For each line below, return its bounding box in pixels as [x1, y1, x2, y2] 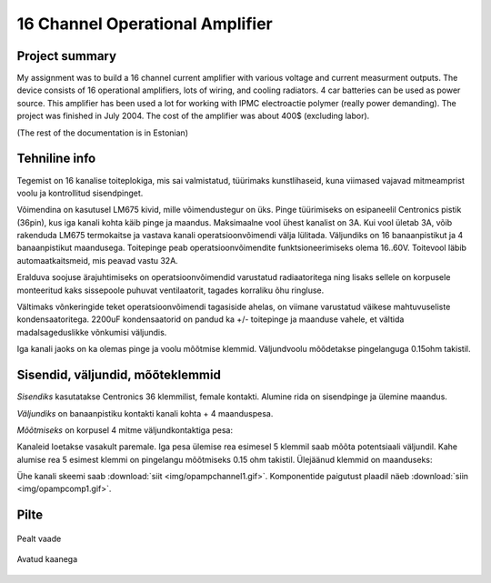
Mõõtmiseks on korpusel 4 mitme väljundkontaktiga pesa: [16, 424, 234, 436]
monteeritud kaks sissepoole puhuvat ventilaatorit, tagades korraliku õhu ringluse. [16, 285, 325, 296]
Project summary [16, 48, 117, 64]
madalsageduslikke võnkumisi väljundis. [16, 327, 167, 337]
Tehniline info [16, 151, 96, 166]
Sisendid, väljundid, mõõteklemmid [16, 367, 222, 383]
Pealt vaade [16, 533, 62, 544]
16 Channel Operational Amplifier [16, 14, 273, 34]
